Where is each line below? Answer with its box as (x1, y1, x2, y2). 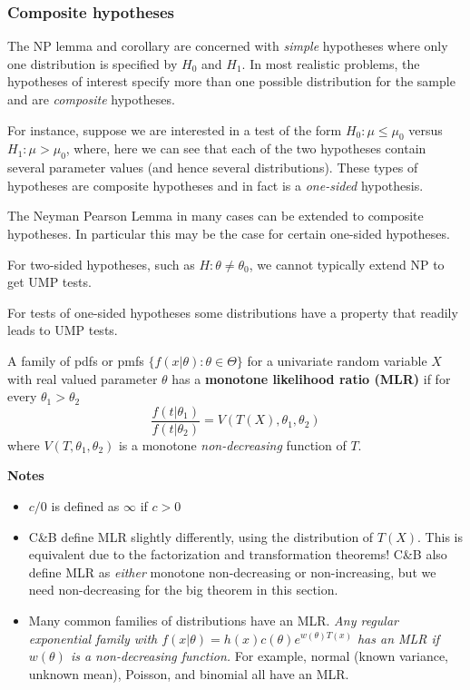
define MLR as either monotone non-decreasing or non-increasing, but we (28, 562, 436, 581)
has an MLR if (357, 628, 440, 647)
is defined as (51, 496, 120, 515)
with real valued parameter (7, 369, 158, 388)
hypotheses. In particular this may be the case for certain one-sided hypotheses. (7, 223, 450, 242)
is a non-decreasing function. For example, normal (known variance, (70, 646, 449, 665)
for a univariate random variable (247, 350, 427, 370)
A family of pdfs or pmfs (7, 350, 144, 370)
